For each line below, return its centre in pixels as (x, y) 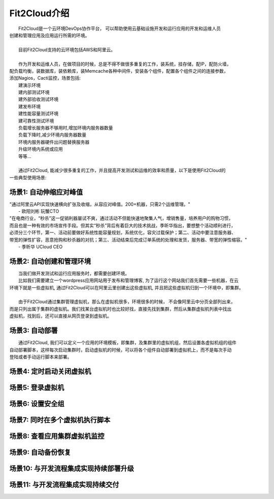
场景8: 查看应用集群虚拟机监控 (57, 436)
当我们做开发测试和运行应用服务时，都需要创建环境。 (74, 273)
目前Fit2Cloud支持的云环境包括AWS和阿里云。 (67, 49)
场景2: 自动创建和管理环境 (50, 261)
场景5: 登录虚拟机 (37, 388)
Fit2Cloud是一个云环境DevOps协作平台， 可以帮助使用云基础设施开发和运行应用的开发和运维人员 (120, 28)
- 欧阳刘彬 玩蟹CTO (39, 211)
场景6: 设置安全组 (37, 404)
